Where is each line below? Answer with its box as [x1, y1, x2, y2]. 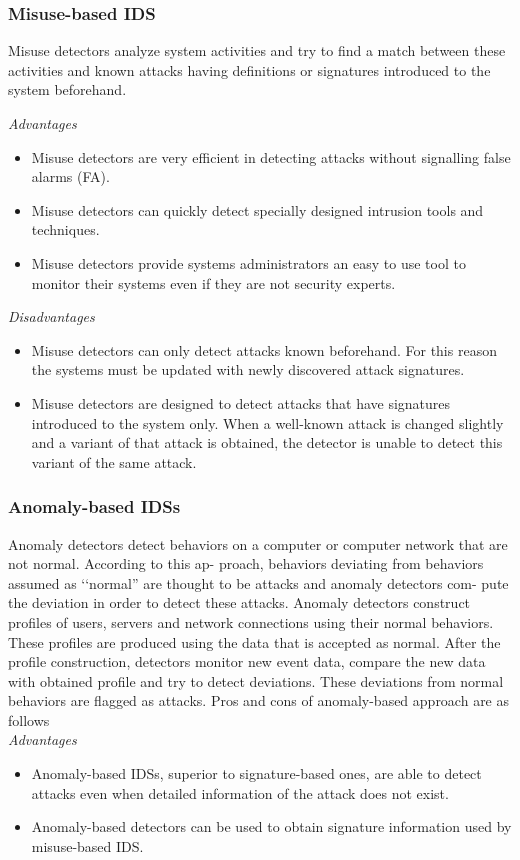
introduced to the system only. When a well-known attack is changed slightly [31, 412, 504, 433]
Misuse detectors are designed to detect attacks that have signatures [31, 392, 451, 413]
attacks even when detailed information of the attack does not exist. [31, 782, 449, 803]
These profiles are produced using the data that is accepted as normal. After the [8, 631, 501, 652]
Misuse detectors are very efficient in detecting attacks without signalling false [31, 146, 511, 167]
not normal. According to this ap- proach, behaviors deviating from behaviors [8, 553, 484, 574]
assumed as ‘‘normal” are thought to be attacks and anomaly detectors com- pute [8, 572, 509, 593]
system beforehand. [8, 79, 127, 100]
